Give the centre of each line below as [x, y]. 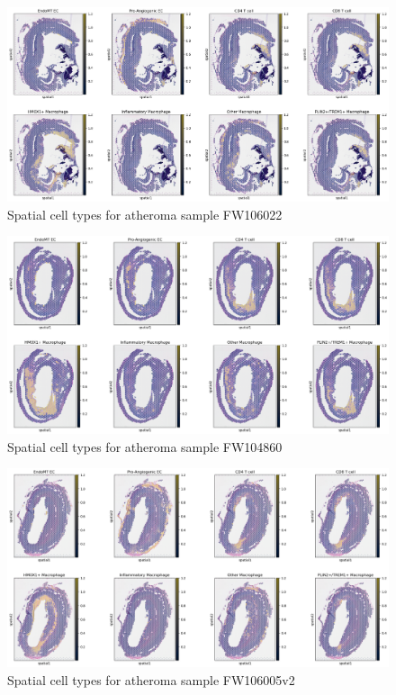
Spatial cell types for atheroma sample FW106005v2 [151, 679]
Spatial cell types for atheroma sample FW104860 [145, 446]
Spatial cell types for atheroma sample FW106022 [145, 214]
